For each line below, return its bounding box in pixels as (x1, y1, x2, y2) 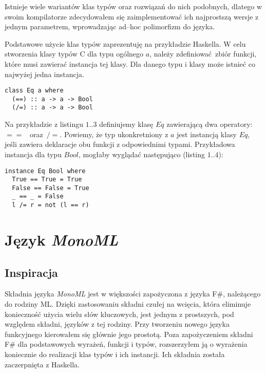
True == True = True (12, 176, 82, 183)
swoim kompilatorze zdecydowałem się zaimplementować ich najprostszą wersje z (5, 11, 259, 22)
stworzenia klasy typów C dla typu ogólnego (5, 48, 144, 59)
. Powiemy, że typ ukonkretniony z (60, 128, 168, 139)
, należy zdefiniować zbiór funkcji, (149, 48, 257, 59)
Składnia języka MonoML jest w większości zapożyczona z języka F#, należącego (5, 288, 261, 299)
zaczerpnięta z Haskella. (5, 359, 80, 369)
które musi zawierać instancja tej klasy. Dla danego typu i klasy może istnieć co (5, 58, 255, 69)
